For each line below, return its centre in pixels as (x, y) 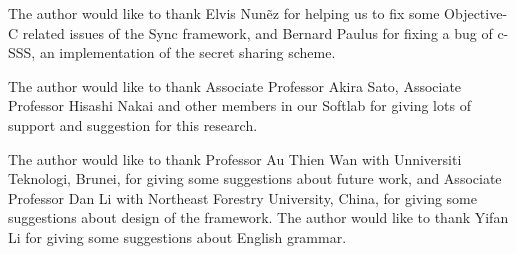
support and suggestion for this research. (133, 124)
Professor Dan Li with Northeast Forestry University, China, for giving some (242, 197)
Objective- (476, 13)
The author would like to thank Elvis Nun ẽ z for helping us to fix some (224, 13)
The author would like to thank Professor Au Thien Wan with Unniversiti (235, 158)
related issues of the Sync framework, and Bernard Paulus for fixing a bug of (257, 32)
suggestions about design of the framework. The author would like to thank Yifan (258, 217)
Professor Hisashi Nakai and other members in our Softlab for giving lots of (239, 105)
